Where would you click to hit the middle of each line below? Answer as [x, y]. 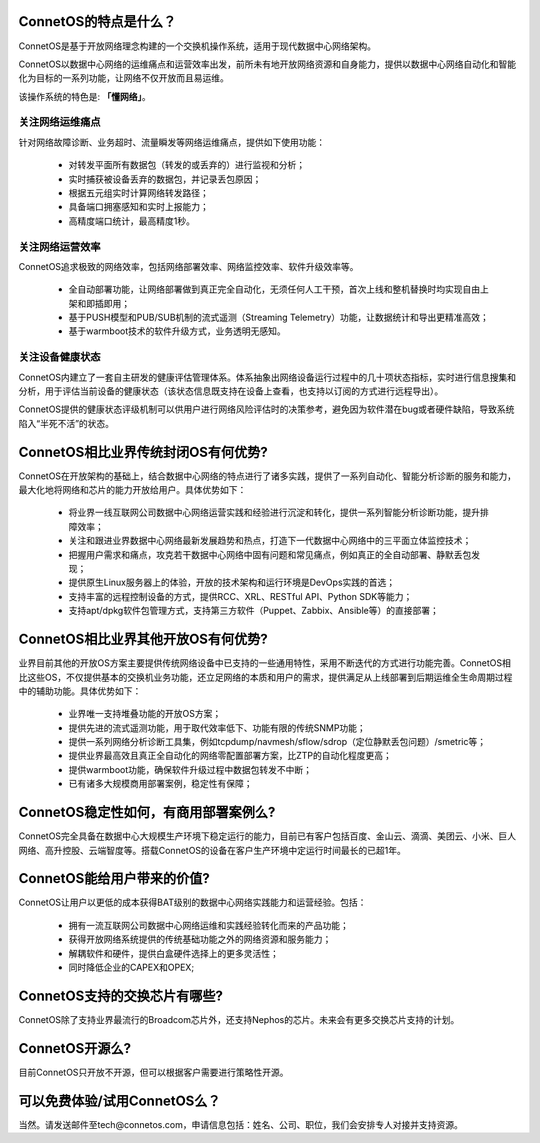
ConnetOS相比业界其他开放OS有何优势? [143, 639]
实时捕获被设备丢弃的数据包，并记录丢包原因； [165, 179]
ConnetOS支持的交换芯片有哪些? [121, 995]
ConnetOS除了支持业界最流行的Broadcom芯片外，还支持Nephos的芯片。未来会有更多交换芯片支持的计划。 [239, 1019]
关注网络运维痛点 [59, 122]
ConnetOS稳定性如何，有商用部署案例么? [147, 812]
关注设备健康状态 [59, 357]
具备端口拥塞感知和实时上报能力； [138, 207]
